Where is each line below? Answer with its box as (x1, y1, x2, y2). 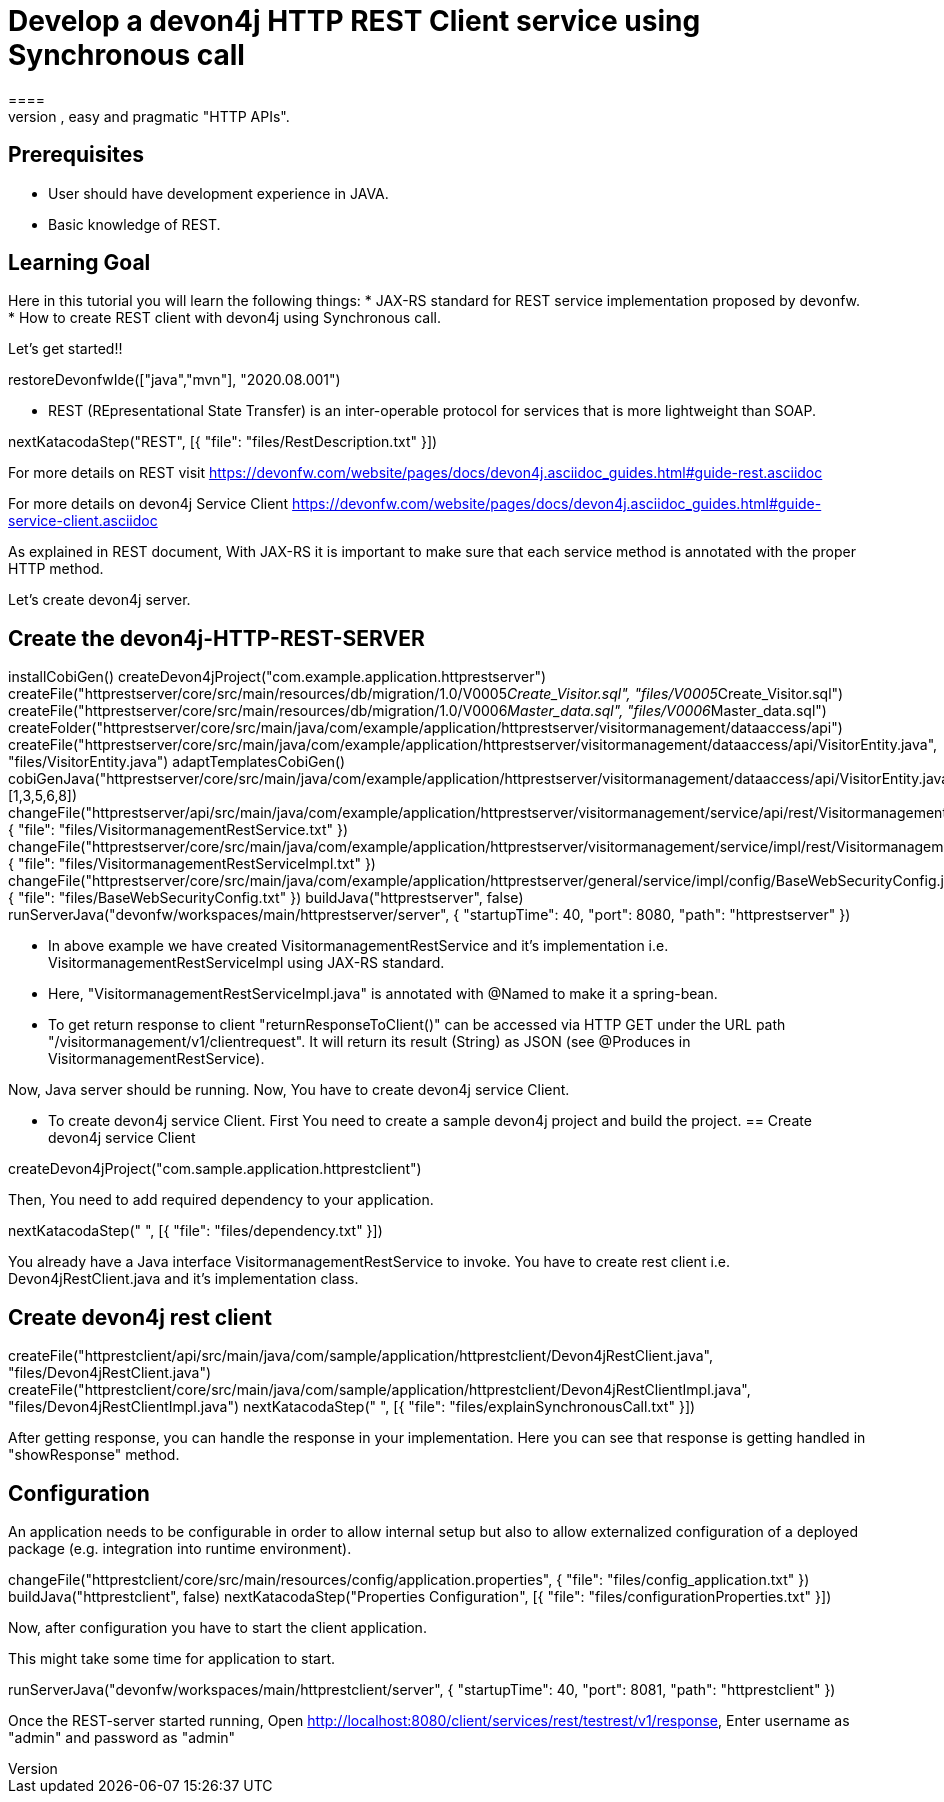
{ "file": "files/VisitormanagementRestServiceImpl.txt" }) (8, 855, 376, 873)
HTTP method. (8, 560, 104, 578)
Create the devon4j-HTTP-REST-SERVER (8, 625, 425, 651)
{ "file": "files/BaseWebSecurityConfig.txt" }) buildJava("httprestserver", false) (8, 889, 524, 907)
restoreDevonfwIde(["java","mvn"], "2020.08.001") (8, 371, 341, 389)
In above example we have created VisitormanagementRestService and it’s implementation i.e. (48, 937, 669, 955)
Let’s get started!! (8, 340, 123, 358)
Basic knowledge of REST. (48, 215, 221, 233)
